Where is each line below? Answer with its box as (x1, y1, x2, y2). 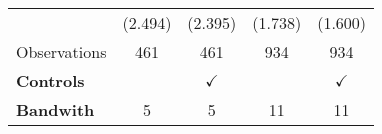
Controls (16, 69, 85, 92)
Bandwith (16, 98, 95, 121)
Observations (16, 40, 107, 63)
